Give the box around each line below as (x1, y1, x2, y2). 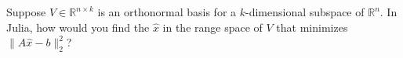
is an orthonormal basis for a (97, 4, 237, 19)
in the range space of (162, 19, 263, 35)
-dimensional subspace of (245, 4, 365, 19)
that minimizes (276, 19, 348, 35)
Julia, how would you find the (6, 19, 150, 35)
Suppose (6, 4, 46, 19)
